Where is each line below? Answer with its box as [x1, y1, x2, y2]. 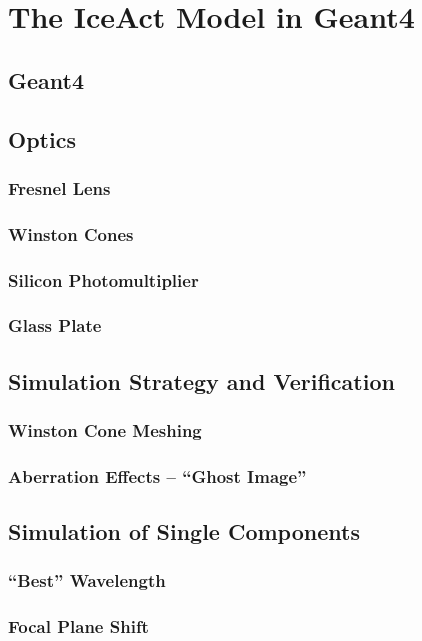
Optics [8, 123, 76, 154]
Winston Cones [8, 221, 134, 246]
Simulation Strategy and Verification [8, 365, 395, 396]
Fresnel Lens [8, 175, 111, 200]
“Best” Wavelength [8, 568, 166, 593]
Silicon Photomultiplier [8, 267, 199, 292]
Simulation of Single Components [8, 516, 360, 547]
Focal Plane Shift [8, 614, 149, 639]
